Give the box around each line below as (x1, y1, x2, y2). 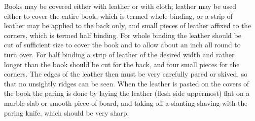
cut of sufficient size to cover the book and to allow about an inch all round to (4, 40, 241, 50)
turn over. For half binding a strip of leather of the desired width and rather (4, 49, 235, 59)
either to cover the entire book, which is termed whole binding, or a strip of (4, 10, 233, 21)
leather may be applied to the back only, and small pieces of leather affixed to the (4, 20, 251, 31)
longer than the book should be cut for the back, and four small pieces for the (4, 59, 240, 69)
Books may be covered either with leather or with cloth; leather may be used (4, 1, 237, 11)
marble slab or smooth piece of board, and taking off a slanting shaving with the (4, 97, 248, 108)
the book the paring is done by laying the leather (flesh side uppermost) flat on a (4, 88, 250, 98)
